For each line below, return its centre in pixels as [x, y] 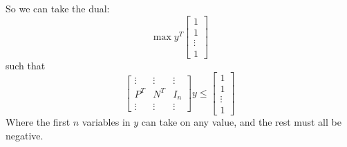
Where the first [38, 122]
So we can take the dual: [58, 8]
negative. [25, 136]
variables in [106, 122]
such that [26, 65]
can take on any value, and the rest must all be [241, 122]
